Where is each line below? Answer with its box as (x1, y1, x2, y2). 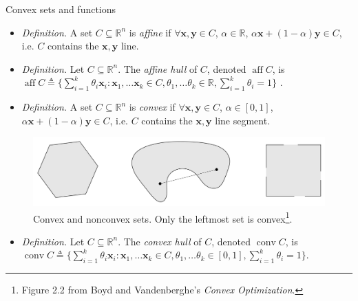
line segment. (215, 113, 271, 127)
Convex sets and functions (6, 2, 116, 16)
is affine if (129, 25, 171, 39)
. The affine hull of (118, 61, 198, 76)
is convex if (129, 100, 176, 114)
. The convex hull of (118, 234, 202, 248)
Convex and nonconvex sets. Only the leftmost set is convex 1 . (33, 209, 293, 225)
